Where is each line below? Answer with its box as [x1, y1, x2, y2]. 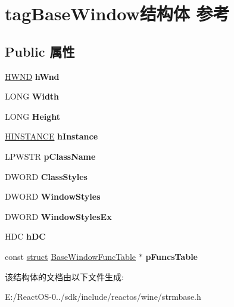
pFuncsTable [145, 250, 198, 262]
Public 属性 [5, 42, 75, 60]
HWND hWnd [5, 70, 60, 82]
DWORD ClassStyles [5, 170, 88, 182]
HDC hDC [5, 230, 46, 243]
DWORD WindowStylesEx [5, 210, 112, 222]
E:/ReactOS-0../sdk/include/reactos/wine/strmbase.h [5, 290, 201, 303]
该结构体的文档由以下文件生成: [5, 270, 124, 283]
